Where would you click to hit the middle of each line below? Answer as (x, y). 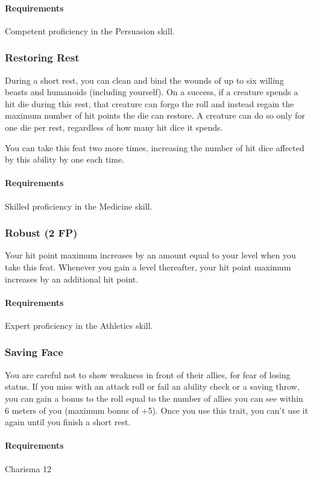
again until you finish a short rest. (68, 422)
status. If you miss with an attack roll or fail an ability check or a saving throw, (152, 386)
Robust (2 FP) (41, 233)
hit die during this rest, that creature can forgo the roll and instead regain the (150, 103)
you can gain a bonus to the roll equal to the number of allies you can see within (154, 398)
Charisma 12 (28, 468)
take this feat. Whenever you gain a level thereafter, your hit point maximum (148, 267)
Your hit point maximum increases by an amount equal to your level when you (150, 255)
